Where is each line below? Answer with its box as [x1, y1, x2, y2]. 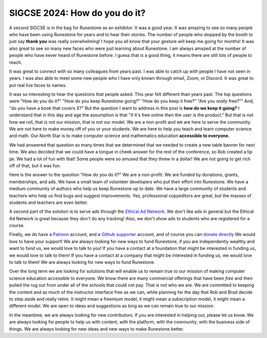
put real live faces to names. [9, 82, 67, 88]
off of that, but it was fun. [9, 162, 61, 168]
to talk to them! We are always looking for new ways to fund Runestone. [9, 259, 155, 265]
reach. [9, 59, 22, 65]
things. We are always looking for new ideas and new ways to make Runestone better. [9, 326, 184, 332]
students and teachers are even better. [9, 199, 89, 205]
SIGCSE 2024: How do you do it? [9, 7, 146, 18]
